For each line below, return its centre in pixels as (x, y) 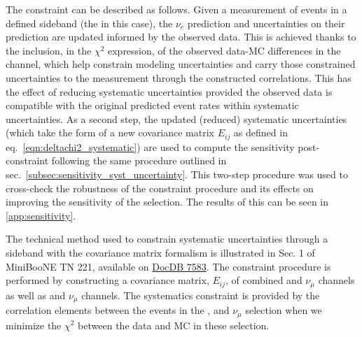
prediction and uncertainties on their (266, 23)
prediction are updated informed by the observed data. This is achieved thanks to (181, 37)
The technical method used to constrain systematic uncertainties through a (167, 239)
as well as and (36, 295)
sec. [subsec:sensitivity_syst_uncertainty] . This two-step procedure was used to (177, 174)
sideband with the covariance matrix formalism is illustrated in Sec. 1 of (160, 252)
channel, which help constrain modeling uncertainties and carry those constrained (181, 64)
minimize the (34, 325)
